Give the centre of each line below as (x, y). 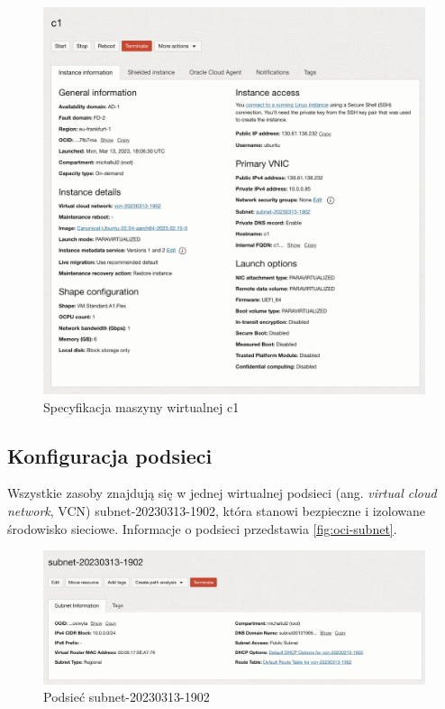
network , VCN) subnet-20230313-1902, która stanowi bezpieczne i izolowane (217, 511)
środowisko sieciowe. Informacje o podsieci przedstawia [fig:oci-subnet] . (202, 528)
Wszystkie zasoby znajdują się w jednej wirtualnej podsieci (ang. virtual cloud (222, 493)
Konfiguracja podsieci (110, 455)
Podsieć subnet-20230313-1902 (127, 697)
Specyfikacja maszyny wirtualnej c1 (141, 406)
